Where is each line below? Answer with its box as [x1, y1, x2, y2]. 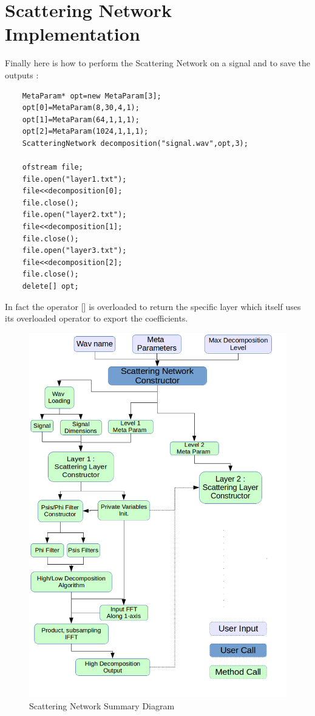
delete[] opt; [22, 282, 79, 291]
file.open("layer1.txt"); [22, 174, 127, 184]
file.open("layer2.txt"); [22, 210, 127, 219]
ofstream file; [22, 163, 83, 172]
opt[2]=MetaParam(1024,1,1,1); [22, 127, 149, 136]
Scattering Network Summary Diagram [29, 700, 175, 712]
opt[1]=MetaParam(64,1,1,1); [22, 115, 140, 124]
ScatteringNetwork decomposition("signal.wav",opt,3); [22, 139, 248, 148]
